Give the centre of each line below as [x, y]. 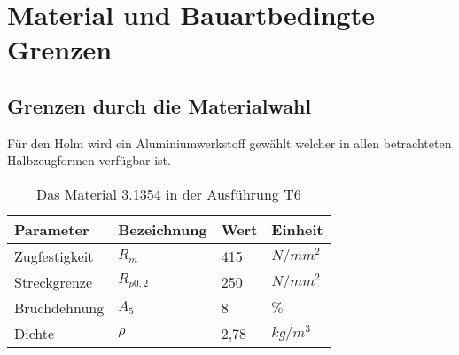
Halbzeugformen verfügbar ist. [89, 160]
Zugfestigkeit [54, 256]
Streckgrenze [54, 281]
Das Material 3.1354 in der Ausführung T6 [168, 193]
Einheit [297, 229]
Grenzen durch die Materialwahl [159, 105]
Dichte [35, 333]
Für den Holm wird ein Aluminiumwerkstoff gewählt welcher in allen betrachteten [229, 142]
